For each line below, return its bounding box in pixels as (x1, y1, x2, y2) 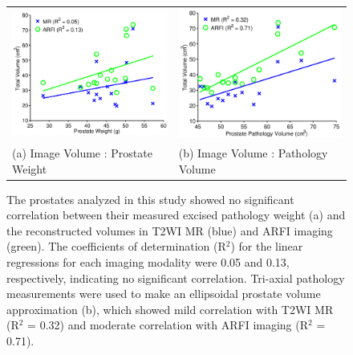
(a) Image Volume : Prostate (12, 144, 152, 161)
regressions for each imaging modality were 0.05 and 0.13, (6, 254, 290, 271)
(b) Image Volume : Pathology (178, 144, 328, 161)
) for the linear (230, 238, 303, 255)
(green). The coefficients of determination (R (6, 238, 226, 255)
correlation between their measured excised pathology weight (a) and (6, 206, 346, 223)
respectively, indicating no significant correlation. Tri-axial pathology (6, 269, 345, 286)
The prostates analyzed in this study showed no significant (6, 190, 294, 207)
